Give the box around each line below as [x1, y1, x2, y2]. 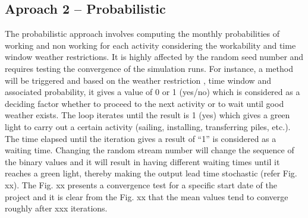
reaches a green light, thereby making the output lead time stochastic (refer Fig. [5, 167, 297, 179]
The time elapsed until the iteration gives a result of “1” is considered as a [5, 132, 276, 144]
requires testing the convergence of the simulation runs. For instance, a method [5, 62, 293, 74]
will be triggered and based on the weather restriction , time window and [5, 74, 271, 86]
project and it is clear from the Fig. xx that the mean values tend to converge [5, 190, 288, 203]
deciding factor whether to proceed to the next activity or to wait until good [5, 97, 284, 109]
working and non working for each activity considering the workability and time [5, 39, 296, 51]
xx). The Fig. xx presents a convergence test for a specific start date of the [5, 178, 278, 191]
